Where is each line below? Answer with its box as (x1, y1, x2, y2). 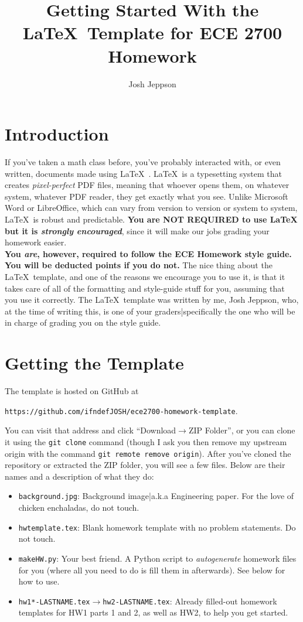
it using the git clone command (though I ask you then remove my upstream (5, 435, 287, 447)
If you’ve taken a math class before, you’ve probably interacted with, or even (5, 156, 281, 168)
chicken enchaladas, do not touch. (18, 501, 139, 514)
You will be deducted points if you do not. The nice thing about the (5, 259, 273, 271)
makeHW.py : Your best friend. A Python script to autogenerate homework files (18, 552, 297, 564)
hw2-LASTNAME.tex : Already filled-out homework (103, 594, 277, 607)
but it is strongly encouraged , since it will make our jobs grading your (5, 224, 270, 237)
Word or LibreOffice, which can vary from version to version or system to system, (5, 201, 298, 214)
